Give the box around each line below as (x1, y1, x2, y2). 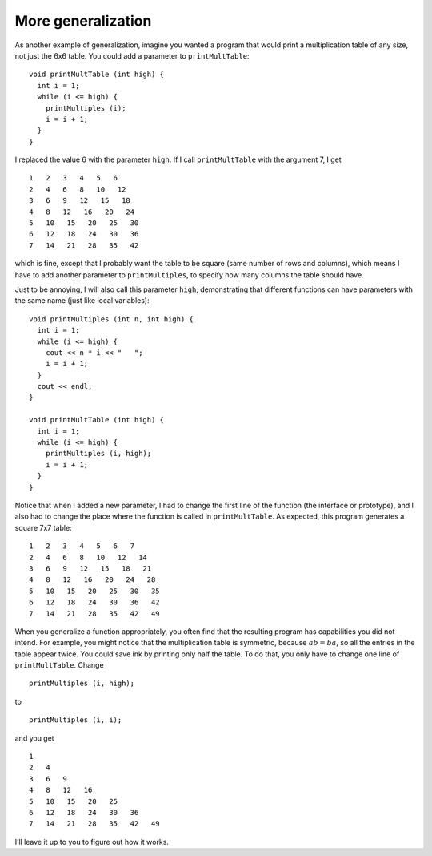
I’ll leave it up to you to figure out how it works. (14, 837, 170, 846)
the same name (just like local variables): (14, 296, 150, 305)
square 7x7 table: (14, 523, 72, 532)
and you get (14, 733, 55, 743)
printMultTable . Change (14, 660, 104, 670)
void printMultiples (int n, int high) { (29, 314, 194, 324)
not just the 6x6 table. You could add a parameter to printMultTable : (14, 50, 250, 60)
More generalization (14, 12, 152, 30)
